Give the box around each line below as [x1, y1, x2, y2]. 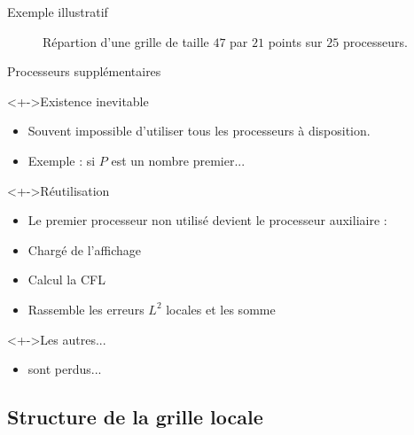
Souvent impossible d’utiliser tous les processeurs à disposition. [27, 121, 371, 140]
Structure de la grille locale [7, 403, 263, 431]
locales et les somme [166, 299, 276, 318]
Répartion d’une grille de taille [43, 32, 209, 50]
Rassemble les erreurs [27, 299, 145, 318]
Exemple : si [27, 151, 96, 169]
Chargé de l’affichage [27, 240, 141, 259]
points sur [268, 32, 323, 50]
